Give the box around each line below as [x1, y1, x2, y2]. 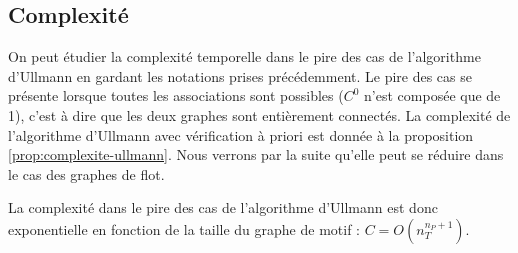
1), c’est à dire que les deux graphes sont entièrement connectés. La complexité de [8, 104, 511, 125]
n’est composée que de [364, 85, 501, 106]
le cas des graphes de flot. [8, 163, 165, 184]
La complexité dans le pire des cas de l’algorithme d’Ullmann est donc [8, 197, 438, 218]
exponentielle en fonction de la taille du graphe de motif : [8, 218, 361, 239]
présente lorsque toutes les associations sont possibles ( [8, 85, 344, 106]
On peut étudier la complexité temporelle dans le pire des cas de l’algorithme [8, 46, 481, 67]
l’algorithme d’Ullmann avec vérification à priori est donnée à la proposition [8, 124, 474, 145]
